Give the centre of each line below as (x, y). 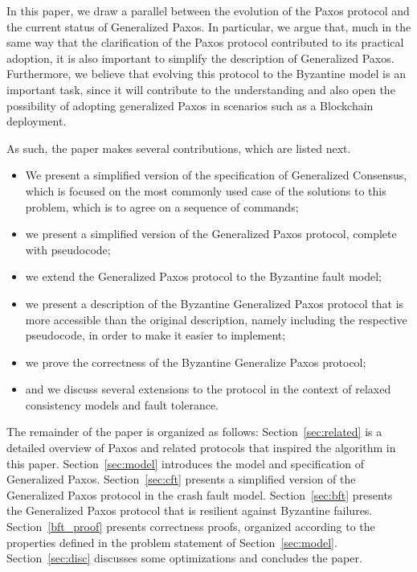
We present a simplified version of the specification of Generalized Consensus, (216, 175)
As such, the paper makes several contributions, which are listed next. (179, 148)
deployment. (37, 121)
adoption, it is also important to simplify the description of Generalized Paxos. (200, 58)
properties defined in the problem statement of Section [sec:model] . (172, 542)
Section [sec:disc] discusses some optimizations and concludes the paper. (184, 558)
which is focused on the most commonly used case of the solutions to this (206, 190)
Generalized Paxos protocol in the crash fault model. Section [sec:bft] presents (200, 494)
